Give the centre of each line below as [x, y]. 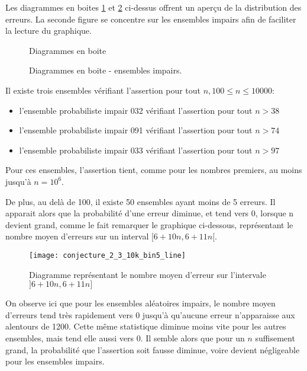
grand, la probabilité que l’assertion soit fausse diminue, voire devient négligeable [153, 349]
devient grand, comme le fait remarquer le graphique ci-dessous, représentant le [149, 224]
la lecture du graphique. [49, 31]
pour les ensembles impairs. [55, 361]
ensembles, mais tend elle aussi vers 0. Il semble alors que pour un [125, 338]
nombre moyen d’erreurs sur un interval [77, 236]
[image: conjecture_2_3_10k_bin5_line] [107, 255]
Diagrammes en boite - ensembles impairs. [106, 70]
